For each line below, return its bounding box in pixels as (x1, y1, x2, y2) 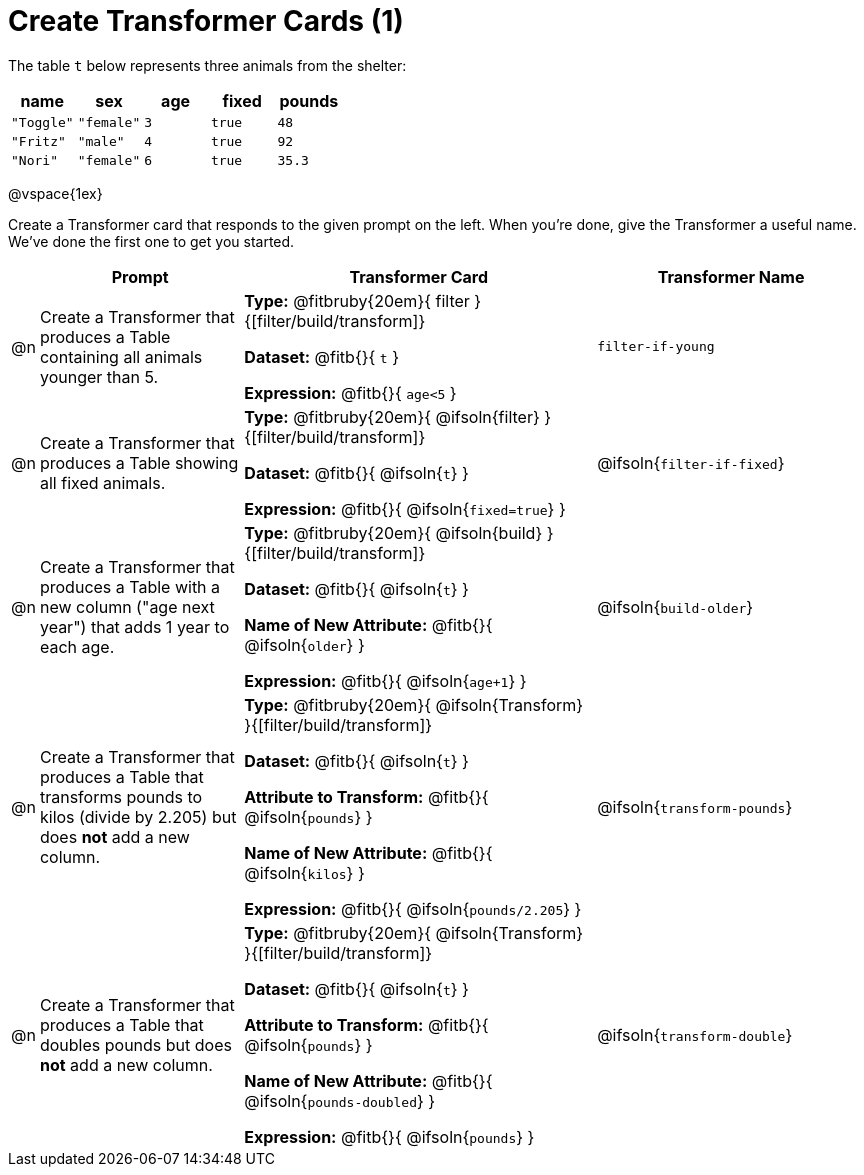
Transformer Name (657, 266, 805, 287)
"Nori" (11, 152, 58, 168)
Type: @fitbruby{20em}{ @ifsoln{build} (244, 522, 543, 543)
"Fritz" (11, 133, 66, 149)
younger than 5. (39, 366, 159, 387)
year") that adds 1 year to (39, 616, 230, 637)
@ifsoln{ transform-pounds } (597, 796, 793, 817)
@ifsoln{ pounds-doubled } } (244, 1090, 436, 1111)
